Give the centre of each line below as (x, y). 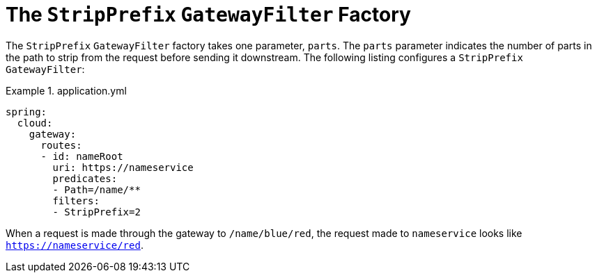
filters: (76, 201)
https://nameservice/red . (75, 245)
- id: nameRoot (82, 156)
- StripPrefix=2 (96, 212)
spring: (26, 112)
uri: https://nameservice (123, 167)
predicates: (85, 178)
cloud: (35, 123)
